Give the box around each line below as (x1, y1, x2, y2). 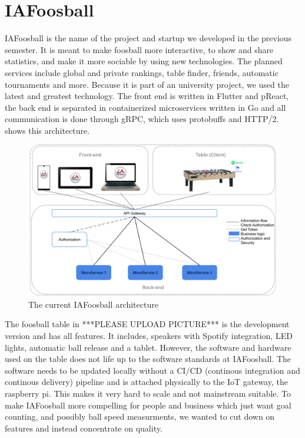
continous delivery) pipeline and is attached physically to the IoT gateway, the (5, 376, 288, 388)
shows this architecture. (5, 124, 90, 136)
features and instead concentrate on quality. (5, 421, 163, 434)
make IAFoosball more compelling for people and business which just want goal (5, 399, 291, 411)
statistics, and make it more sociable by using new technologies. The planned (5, 55, 283, 67)
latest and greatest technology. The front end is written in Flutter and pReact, (5, 90, 289, 102)
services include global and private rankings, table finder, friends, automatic (5, 66, 279, 78)
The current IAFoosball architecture (28, 298, 158, 310)
